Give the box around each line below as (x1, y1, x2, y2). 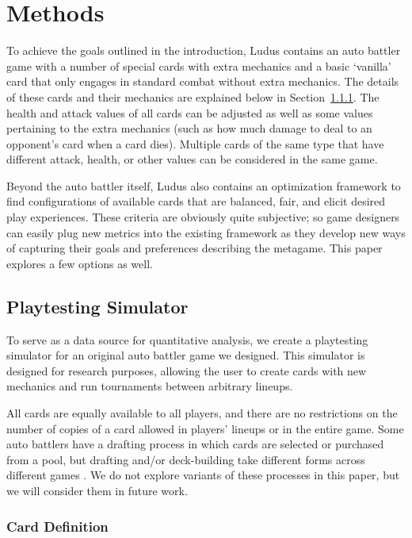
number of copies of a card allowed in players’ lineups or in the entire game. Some (6, 420, 404, 436)
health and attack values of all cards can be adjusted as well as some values (6, 104, 373, 121)
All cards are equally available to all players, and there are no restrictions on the (6, 405, 398, 421)
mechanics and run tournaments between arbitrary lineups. (6, 378, 293, 394)
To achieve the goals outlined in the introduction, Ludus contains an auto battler (6, 42, 401, 59)
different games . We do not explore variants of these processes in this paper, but (6, 467, 400, 483)
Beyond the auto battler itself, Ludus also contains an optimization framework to (6, 177, 401, 194)
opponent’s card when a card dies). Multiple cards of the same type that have (6, 135, 384, 152)
